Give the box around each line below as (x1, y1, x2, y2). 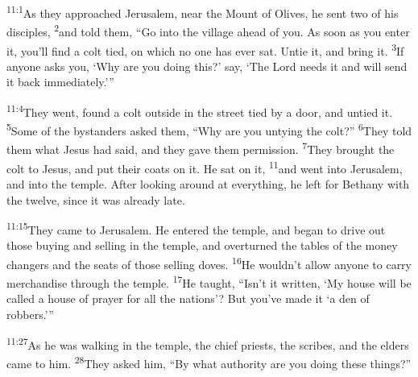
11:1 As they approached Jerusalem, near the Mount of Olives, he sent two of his (6, 2, 399, 21)
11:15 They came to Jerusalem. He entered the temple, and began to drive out (6, 219, 386, 238)
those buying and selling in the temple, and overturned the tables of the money (6, 237, 398, 254)
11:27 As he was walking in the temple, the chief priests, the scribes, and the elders (6, 333, 409, 353)
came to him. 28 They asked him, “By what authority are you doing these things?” (6, 352, 412, 371)
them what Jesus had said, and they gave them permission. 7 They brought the (6, 139, 395, 158)
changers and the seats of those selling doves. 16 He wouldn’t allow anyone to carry (6, 253, 412, 272)
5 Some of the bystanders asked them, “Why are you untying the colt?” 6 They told (6, 120, 412, 139)
